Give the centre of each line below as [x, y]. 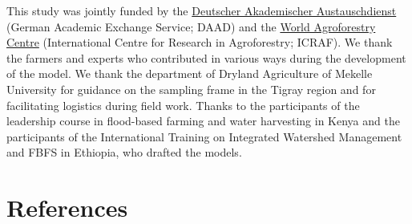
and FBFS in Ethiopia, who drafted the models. [124, 152]
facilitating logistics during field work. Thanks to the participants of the [183, 105]
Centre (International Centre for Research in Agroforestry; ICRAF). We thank [200, 42]
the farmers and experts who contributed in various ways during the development [206, 57]
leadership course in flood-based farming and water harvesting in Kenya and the [203, 121]
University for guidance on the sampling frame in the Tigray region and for [191, 89]
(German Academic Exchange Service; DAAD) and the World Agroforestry [191, 26]
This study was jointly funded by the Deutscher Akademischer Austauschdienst [202, 10]
